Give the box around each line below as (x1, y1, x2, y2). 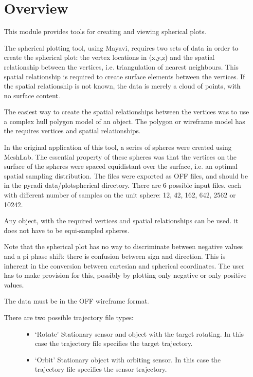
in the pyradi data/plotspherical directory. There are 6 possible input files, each (4, 180, 241, 190)
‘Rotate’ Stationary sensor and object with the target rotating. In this (35, 328, 244, 339)
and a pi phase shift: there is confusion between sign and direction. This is (4, 251, 226, 261)
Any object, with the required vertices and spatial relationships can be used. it (4, 215, 238, 226)
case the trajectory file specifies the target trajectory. (35, 338, 193, 348)
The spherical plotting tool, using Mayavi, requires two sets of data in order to (4, 42, 238, 53)
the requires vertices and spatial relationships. (4, 126, 141, 136)
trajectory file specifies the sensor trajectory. (35, 364, 167, 374)
